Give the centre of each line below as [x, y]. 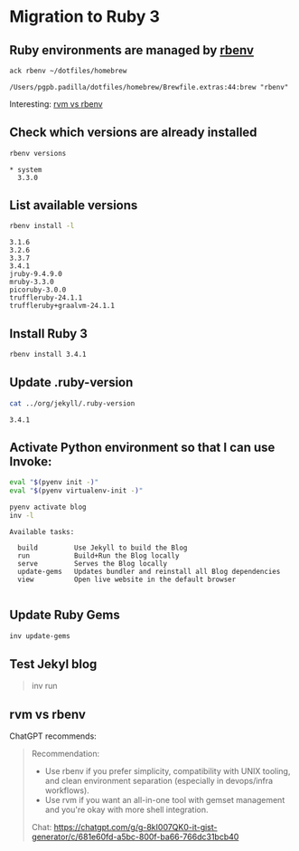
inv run [44, 686]
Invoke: [31, 462]
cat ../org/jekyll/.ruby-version [72, 403]
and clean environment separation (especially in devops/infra [159, 781]
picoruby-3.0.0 [38, 290]
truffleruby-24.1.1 [46, 298]
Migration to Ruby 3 [85, 17]
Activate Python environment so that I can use [142, 448]
